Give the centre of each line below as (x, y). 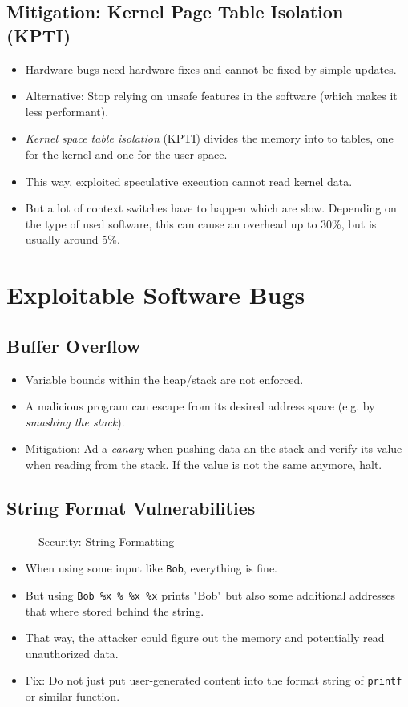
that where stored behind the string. (115, 610)
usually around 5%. (73, 239)
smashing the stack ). (75, 421)
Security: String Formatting (107, 541)
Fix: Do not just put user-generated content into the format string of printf (214, 680)
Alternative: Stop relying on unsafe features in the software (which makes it (211, 96)
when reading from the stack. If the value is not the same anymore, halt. (204, 464)
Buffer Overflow (74, 345)
